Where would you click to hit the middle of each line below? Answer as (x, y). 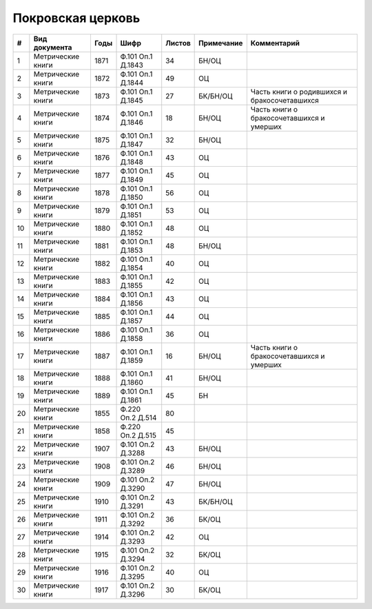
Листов (178, 43)
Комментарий (275, 43)
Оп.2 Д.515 (138, 435)
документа (53, 47)
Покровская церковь (76, 18)
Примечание (221, 43)
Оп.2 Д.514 (138, 417)
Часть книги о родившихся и (299, 92)
